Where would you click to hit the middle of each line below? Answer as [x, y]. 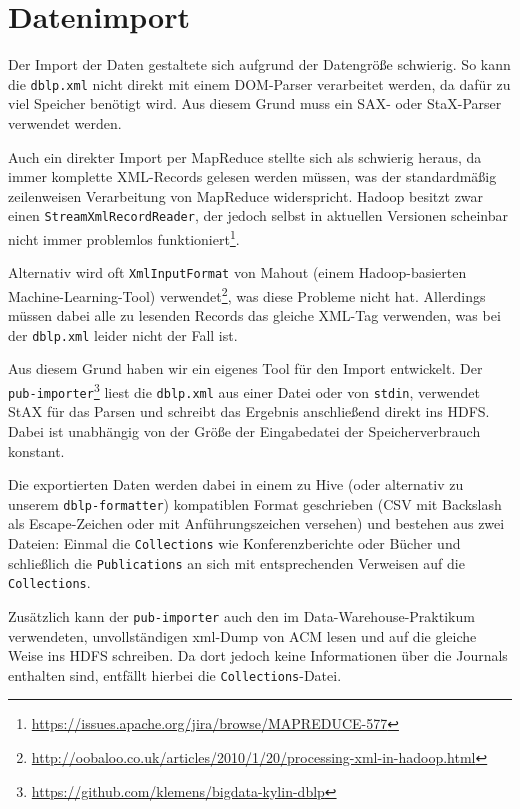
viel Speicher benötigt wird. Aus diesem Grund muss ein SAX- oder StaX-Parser [255, 103]
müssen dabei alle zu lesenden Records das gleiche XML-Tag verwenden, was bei [254, 315]
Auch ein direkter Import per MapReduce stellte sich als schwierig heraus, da [245, 156]
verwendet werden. [65, 122]
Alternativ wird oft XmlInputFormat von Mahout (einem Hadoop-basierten [237, 272]
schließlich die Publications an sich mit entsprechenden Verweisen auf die [236, 562]
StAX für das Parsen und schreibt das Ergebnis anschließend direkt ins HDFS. [249, 411]
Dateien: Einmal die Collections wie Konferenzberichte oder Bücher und [234, 542]
